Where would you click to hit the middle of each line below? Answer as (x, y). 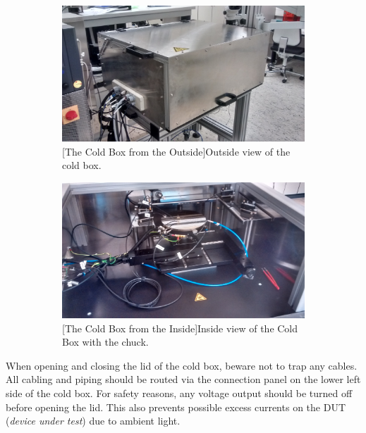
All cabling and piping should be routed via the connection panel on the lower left (183, 379)
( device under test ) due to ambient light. (93, 421)
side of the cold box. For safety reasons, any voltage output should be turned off (179, 393)
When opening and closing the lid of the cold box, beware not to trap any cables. (182, 365)
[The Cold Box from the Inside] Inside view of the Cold (180, 328)
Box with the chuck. (105, 342)
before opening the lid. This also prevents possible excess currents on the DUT (176, 407)
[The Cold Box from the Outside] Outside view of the (176, 151)
